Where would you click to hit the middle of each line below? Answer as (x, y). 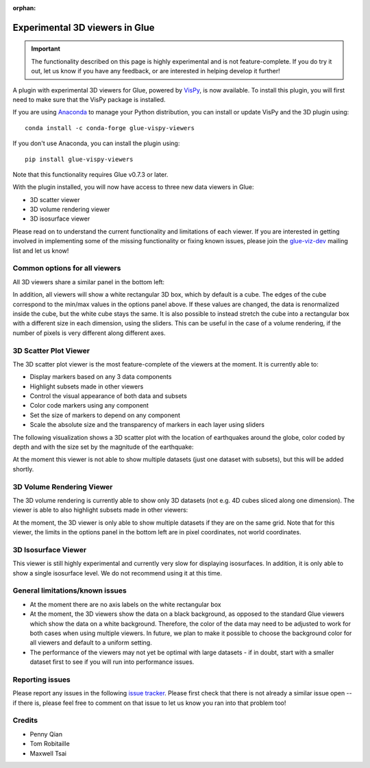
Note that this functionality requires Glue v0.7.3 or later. (90, 174)
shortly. (23, 469)
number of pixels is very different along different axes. (89, 333)
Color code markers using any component (89, 406)
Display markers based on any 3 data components (101, 377)
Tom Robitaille (50, 744)
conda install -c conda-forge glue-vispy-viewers (110, 128)
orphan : (24, 8)
